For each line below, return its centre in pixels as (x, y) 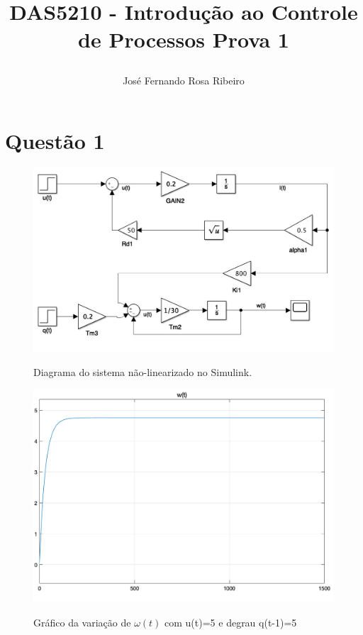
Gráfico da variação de (82, 622)
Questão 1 (55, 141)
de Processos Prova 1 (184, 39)
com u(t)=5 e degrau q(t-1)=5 (231, 622)
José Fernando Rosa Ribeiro (184, 80)
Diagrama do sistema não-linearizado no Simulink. (143, 372)
